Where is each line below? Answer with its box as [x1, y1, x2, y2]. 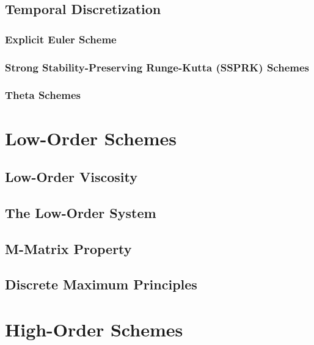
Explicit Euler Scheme [5, 31, 117, 46]
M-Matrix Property [5, 239, 132, 258]
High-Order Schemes [5, 317, 183, 341]
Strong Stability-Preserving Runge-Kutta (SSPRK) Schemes [5, 59, 309, 74]
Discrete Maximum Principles [5, 275, 197, 294]
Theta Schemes [5, 87, 81, 103]
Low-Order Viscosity [5, 167, 137, 186]
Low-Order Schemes [5, 125, 177, 150]
